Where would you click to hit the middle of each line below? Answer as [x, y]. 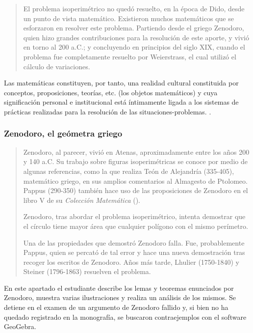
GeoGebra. [20, 326]
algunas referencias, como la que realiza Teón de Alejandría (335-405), [129, 171]
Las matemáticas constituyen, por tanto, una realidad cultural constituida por [121, 83]
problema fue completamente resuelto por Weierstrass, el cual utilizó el [130, 56]
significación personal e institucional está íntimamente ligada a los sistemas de [121, 102]
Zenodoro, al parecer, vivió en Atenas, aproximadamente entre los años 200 [136, 152]
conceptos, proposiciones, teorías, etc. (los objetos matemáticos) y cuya [111, 92]
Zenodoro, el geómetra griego [63, 133]
